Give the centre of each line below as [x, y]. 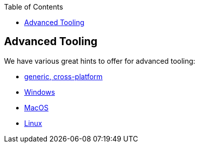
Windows [40, 92]
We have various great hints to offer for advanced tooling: [100, 61]
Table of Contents [34, 7]
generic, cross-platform [63, 76]
